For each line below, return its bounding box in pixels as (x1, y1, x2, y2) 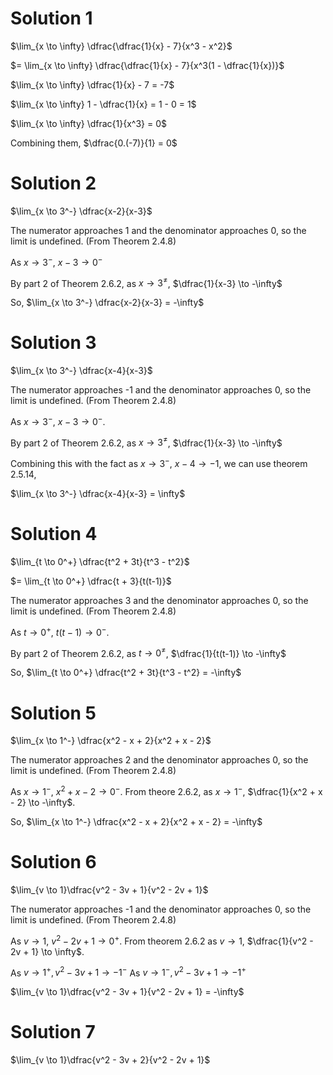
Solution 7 (10, 1021, 96, 1044)
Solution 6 (10, 851, 97, 874)
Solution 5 (10, 702, 97, 724)
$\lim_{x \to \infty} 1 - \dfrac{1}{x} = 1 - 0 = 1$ (10, 98, 197, 110)
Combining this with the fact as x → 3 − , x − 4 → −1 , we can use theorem (10, 456, 308, 470)
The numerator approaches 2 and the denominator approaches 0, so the (10, 754, 309, 766)
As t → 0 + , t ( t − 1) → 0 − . (10, 625, 110, 638)
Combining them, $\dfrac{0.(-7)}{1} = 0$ (10, 137, 178, 149)
